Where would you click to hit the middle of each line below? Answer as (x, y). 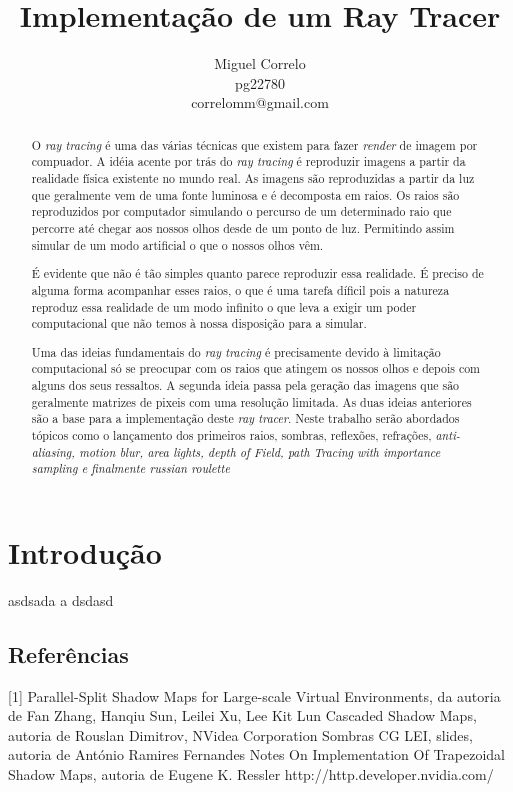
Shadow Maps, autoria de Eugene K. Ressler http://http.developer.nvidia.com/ (251, 774)
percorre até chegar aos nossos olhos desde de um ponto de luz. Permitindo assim (243, 227)
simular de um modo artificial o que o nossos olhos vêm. (177, 244)
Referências (68, 653)
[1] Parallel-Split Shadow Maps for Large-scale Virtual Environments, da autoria (254, 695)
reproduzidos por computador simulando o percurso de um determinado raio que (241, 211)
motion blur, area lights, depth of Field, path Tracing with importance (260, 451)
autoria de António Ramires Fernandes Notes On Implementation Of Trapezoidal (257, 754)
